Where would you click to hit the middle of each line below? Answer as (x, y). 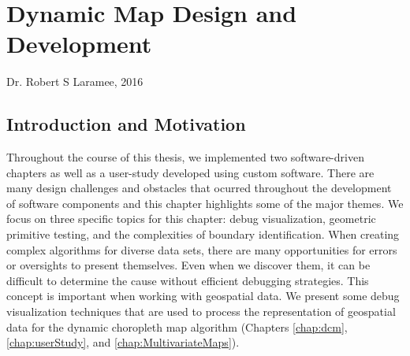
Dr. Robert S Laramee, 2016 (75, 82)
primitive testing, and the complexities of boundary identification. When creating (203, 234)
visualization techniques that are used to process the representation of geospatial (201, 311)
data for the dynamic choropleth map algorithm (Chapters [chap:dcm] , (177, 326)
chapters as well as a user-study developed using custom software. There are (190, 172)
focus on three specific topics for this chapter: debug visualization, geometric (191, 219)
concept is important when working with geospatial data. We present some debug (203, 296)
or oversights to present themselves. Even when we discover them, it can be (188, 265)
